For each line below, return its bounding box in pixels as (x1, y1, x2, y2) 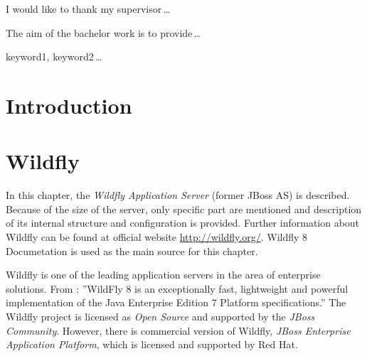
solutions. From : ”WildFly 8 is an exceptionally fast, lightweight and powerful (6, 281, 349, 296)
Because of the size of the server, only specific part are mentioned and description (6, 201, 362, 216)
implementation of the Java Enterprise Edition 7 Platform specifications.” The (6, 295, 346, 310)
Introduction (6, 90, 132, 119)
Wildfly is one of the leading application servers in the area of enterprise (6, 267, 321, 282)
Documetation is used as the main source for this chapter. (6, 243, 258, 258)
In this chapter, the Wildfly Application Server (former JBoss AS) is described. (6, 188, 350, 203)
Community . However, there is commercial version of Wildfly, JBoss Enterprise (6, 323, 351, 338)
